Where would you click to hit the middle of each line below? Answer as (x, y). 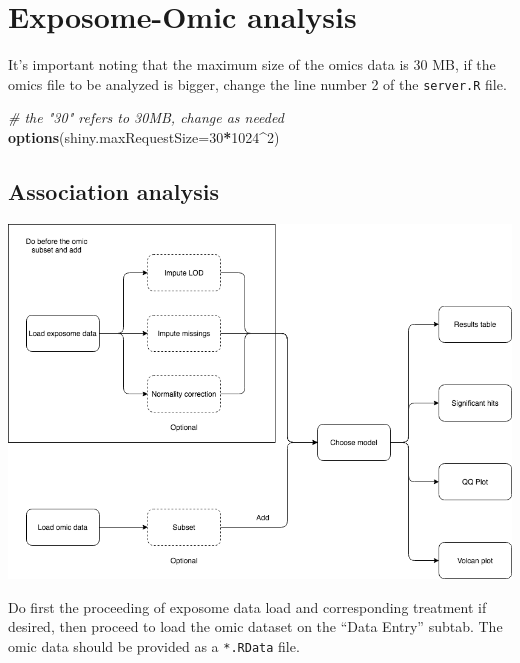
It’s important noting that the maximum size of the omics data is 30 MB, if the (252, 64)
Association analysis (113, 190)
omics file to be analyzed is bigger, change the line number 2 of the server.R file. (257, 83)
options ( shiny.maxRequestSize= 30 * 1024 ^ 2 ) (144, 136)
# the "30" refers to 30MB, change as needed (146, 117)
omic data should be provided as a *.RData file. (154, 645)
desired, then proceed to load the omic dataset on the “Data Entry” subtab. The (255, 626)
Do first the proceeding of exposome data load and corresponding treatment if (247, 606)
